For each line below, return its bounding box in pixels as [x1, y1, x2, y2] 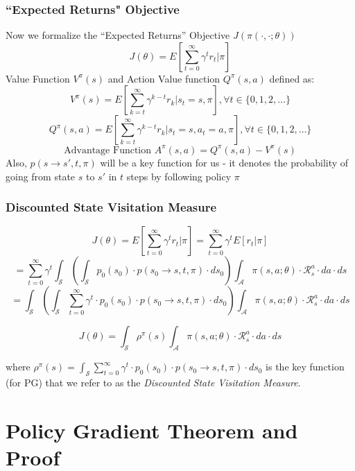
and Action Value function [107, 71, 220, 85]
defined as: [269, 71, 315, 85]
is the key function [266, 359, 345, 374]
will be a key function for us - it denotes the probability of [100, 155, 349, 169]
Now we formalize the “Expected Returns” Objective [6, 28, 230, 42]
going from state [6, 169, 76, 183]
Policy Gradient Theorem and [6, 416, 298, 444]
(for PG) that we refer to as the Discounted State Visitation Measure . [6, 375, 301, 389]
